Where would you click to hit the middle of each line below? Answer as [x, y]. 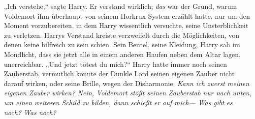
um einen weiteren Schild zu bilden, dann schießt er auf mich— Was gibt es [118, 102]
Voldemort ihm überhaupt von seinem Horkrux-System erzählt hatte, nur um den [127, 15]
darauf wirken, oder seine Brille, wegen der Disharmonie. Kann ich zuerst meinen [127, 83]
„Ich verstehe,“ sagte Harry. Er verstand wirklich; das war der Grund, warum [121, 6]
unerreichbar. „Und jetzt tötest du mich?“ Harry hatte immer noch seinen [116, 64]
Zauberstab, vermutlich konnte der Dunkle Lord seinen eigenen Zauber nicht [119, 74]
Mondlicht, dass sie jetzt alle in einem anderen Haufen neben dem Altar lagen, [122, 54]
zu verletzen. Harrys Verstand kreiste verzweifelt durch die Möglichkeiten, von [122, 35]
